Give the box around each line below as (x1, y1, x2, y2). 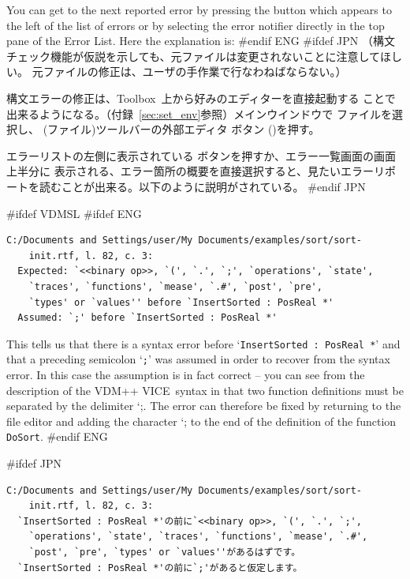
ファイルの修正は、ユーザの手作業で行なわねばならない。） (43, 63, 347, 80)
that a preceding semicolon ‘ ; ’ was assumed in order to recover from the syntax (6, 351, 390, 367)
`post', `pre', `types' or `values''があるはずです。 (28, 547, 301, 558)
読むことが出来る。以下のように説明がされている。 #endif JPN (39, 178, 366, 194)
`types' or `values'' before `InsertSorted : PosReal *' (28, 296, 334, 308)
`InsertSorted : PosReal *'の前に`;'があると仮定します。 (17, 562, 303, 573)
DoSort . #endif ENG (6, 428, 108, 445)
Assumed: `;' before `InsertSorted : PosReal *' (17, 312, 278, 324)
